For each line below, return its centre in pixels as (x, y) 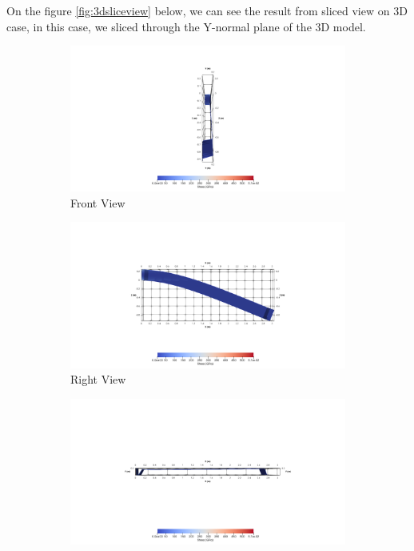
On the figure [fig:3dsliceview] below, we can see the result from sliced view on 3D (207, 10)
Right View (98, 379)
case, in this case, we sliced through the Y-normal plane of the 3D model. (186, 26)
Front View (98, 202)
